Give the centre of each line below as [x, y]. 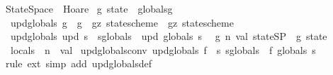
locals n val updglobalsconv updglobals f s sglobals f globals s [163, 49]
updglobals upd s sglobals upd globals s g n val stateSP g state [169, 36]
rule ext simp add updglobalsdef [78, 63]
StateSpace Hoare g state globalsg [89, 8]
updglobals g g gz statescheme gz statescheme [122, 22]
